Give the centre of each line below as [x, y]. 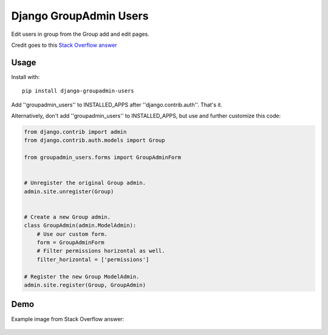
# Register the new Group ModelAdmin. [82, 276]
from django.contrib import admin [75, 132]
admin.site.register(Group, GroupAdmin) [85, 285]
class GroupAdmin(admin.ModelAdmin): [80, 226]
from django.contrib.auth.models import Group [94, 140]
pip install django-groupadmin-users [78, 91]
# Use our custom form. [72, 234]
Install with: [26, 77]
